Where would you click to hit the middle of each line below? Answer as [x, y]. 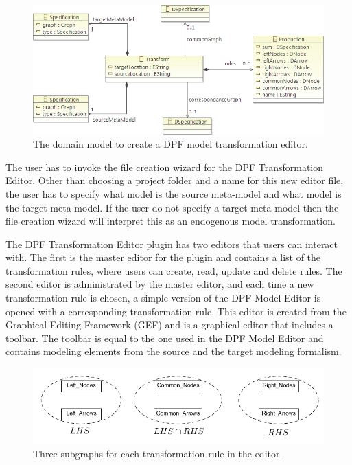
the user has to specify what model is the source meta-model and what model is [174, 193]
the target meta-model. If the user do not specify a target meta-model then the [172, 207]
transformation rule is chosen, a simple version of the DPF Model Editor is [163, 298]
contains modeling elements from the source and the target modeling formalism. [174, 351]
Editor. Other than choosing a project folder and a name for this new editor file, [175, 180]
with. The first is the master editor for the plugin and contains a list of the [163, 257]
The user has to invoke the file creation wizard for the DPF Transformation [165, 167]
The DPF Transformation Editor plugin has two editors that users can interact [172, 243]
